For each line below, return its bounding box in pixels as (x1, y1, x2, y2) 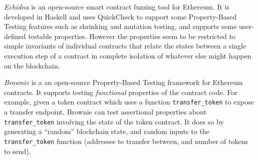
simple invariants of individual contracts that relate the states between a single (4, 40, 246, 51)
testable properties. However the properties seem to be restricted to (28, 30, 235, 41)
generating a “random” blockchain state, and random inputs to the (4, 126, 209, 136)
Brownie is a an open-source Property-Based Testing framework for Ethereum (4, 77, 243, 87)
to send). (4, 145, 31, 156)
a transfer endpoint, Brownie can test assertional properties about (4, 106, 207, 116)
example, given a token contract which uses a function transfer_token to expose (4, 96, 254, 107)
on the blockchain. (4, 60, 60, 70)
